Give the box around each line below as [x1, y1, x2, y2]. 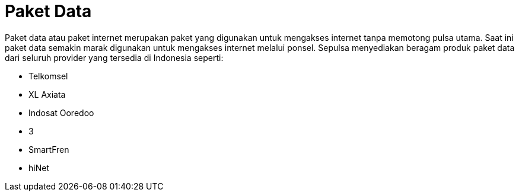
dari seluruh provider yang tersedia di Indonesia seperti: [5, 52, 224, 63]
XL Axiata [28, 89, 66, 99]
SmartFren [28, 144, 69, 155]
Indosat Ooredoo [28, 107, 94, 118]
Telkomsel [28, 70, 68, 81]
